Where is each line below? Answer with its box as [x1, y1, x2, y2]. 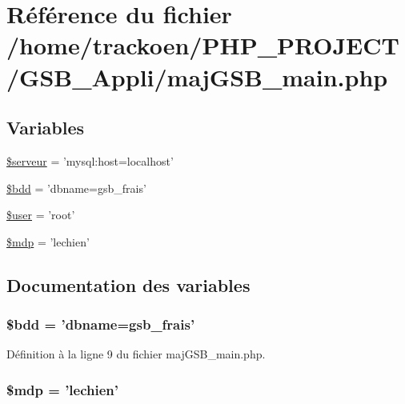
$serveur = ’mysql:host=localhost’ [6, 152, 174, 169]
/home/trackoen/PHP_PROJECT [6, 29, 399, 62]
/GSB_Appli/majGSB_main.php [6, 60, 388, 93]
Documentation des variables [6, 272, 251, 297]
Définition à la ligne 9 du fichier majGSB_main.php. [6, 346, 266, 362]
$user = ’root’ [6, 206, 75, 223]
